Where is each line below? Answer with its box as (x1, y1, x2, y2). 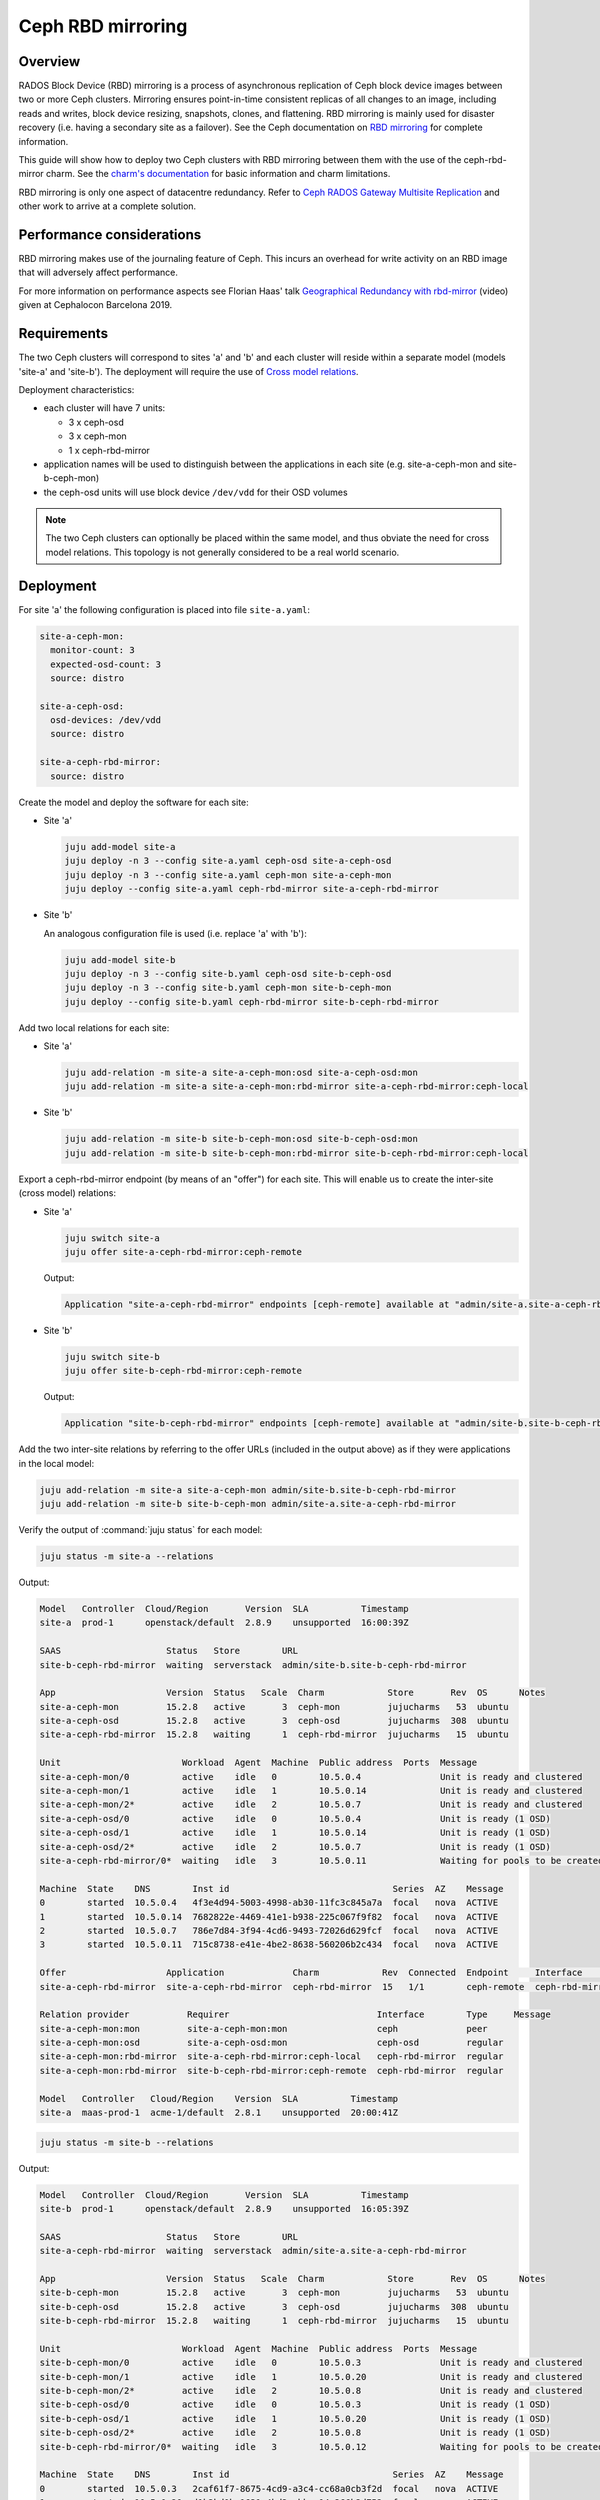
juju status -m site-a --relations (39, 1550, 214, 1562)
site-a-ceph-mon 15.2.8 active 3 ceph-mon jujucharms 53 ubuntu (39, 1701, 509, 1712)
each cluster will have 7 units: (43, 402, 166, 414)
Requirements (18, 325, 109, 342)
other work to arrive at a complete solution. (18, 200, 197, 212)
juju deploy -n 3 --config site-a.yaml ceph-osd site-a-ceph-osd (64, 855, 392, 867)
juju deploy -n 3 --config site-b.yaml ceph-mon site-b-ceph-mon (64, 982, 392, 994)
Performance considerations (18, 226, 202, 243)
